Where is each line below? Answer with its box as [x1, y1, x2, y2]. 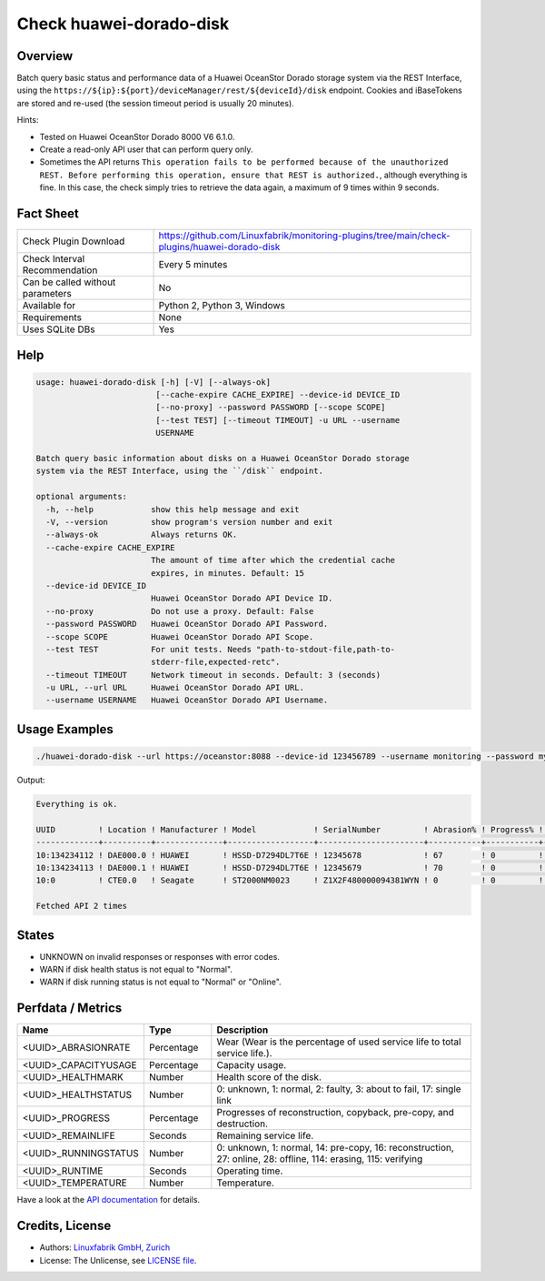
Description [216, 1024, 269, 1036]
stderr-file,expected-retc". [150, 657, 281, 668]
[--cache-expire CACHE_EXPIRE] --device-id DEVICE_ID [155, 389, 401, 400]
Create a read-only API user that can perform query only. [39, 144, 253, 155]
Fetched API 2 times [35, 901, 127, 912]
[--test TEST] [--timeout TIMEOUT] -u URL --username [155, 415, 401, 425]
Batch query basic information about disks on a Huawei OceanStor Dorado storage [35, 453, 411, 464]
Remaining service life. [216, 1129, 314, 1142]
